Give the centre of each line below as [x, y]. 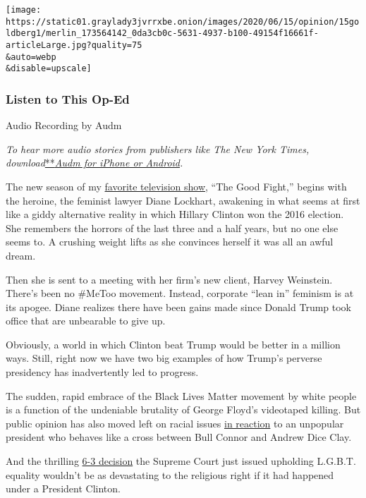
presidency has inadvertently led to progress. [102, 372]
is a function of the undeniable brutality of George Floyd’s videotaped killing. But [183, 409]
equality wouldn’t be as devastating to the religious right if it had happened [170, 474]
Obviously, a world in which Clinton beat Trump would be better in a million [173, 344]
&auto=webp [31, 57]
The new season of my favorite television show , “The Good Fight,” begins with [176, 186]
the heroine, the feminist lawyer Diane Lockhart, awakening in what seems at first [183, 200]
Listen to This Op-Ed [68, 98]
